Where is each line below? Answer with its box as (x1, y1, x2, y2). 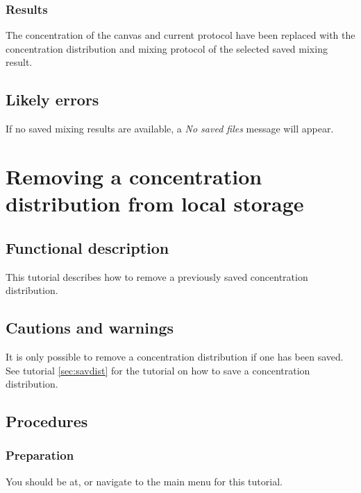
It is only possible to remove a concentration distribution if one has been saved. (6, 349, 344, 363)
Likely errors (6, 89, 99, 110)
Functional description (6, 236, 169, 258)
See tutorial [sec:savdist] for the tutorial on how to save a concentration (6, 363, 310, 377)
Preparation (6, 447, 74, 464)
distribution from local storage (6, 189, 304, 218)
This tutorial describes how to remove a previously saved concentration (6, 269, 308, 284)
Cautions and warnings (6, 317, 174, 338)
